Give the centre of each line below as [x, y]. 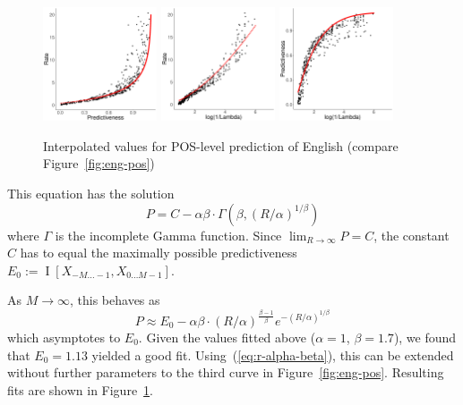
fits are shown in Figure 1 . [81, 389]
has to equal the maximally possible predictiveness [159, 253]
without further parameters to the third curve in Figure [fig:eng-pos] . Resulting [226, 372]
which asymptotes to [64, 337]
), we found [425, 337]
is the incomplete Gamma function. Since [168, 235]
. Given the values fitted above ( [227, 337]
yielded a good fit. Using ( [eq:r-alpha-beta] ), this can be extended [273, 354]
